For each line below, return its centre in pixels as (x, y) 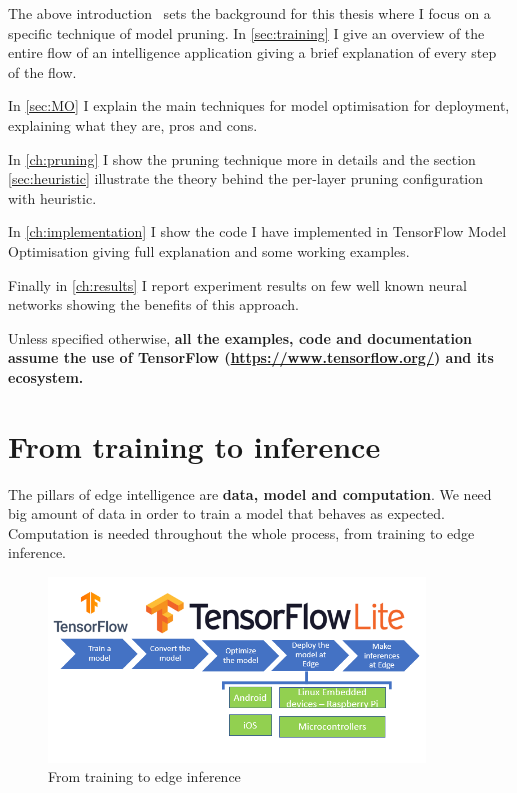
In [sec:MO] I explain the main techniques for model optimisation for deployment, (259, 105)
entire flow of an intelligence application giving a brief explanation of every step (252, 52)
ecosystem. (46, 376)
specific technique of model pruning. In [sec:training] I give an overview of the (246, 32)
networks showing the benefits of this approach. (153, 304)
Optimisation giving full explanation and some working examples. (209, 250)
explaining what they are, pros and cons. (133, 124)
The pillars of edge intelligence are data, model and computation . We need (250, 493)
